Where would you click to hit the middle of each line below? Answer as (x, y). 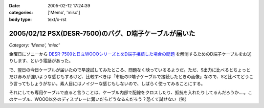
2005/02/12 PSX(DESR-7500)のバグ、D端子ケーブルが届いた (102, 33)
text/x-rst (57, 19)
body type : (20, 19)
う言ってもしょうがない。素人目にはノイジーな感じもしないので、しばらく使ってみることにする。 (107, 84)
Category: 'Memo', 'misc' (34, 45)
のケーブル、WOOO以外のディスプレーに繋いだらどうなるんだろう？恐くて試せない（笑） (99, 99)
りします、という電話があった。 (41, 61)
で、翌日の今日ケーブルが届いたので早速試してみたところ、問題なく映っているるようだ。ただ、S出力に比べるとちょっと (130, 70)
